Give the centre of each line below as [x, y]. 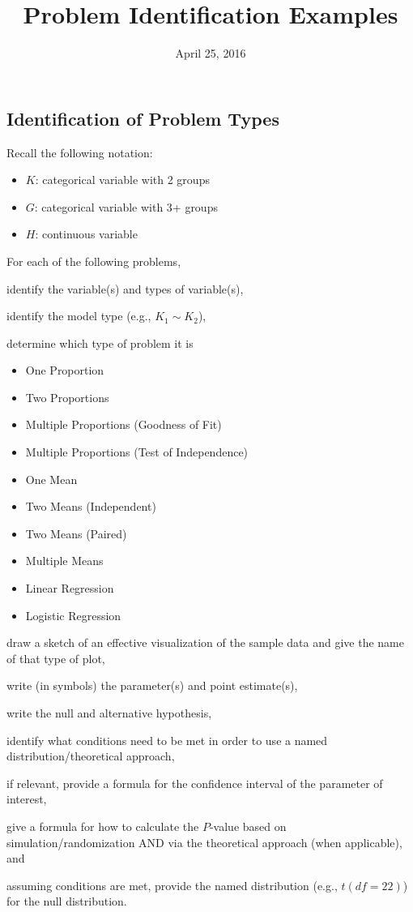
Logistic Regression [73, 615]
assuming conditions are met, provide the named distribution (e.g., [172, 885]
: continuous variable [86, 234]
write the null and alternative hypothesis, [109, 713]
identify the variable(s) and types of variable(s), [125, 288]
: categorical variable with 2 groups [122, 180]
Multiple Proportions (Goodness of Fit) [123, 424]
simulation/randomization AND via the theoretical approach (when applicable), [204, 842]
